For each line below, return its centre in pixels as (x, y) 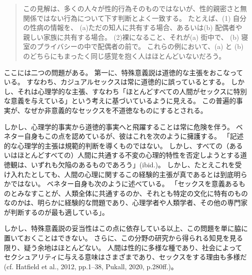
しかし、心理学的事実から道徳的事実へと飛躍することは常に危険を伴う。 (119, 126)
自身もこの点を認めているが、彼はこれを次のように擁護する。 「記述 (134, 136)
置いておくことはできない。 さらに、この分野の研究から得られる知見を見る (124, 238)
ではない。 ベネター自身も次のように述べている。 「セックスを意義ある (125, 184)
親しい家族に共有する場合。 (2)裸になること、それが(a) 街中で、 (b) (131, 37)
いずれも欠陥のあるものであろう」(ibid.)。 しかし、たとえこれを (133, 164)
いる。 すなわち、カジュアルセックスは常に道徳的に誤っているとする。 (116, 82)
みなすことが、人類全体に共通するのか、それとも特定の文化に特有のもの (133, 193)
